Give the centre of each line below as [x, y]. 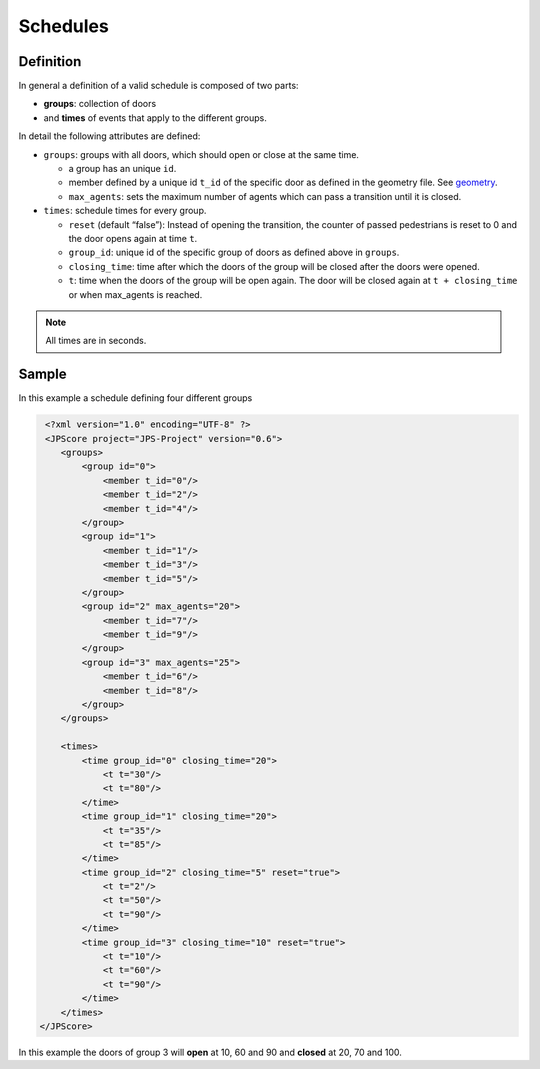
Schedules [63, 26]
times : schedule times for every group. [125, 211]
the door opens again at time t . [133, 238]
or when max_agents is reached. [135, 294]
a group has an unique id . [122, 169]
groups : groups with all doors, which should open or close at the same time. [201, 154]
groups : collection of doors [100, 104]
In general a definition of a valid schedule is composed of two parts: [158, 86]
